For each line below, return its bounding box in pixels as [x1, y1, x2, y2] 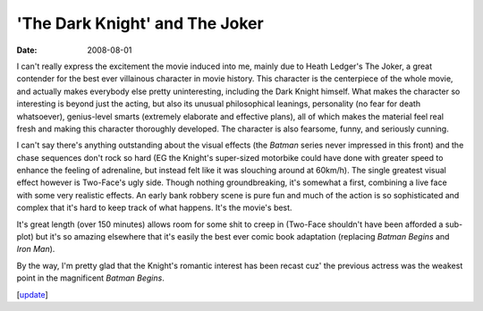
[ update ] [16, 289, 48, 299]
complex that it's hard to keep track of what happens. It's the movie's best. [16, 202, 292, 214]
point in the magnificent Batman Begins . [16, 273, 165, 283]
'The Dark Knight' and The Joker [16, 13, 264, 33]
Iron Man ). [16, 244, 55, 255]
